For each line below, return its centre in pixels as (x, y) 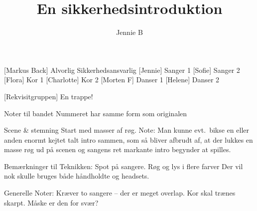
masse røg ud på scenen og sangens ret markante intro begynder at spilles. (118, 149)
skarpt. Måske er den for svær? (51, 202)
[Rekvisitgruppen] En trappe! (49, 96)
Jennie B (129, 32)
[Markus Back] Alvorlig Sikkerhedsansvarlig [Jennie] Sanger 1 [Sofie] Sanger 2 (122, 70)
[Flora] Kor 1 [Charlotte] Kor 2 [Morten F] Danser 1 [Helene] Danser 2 (112, 80)
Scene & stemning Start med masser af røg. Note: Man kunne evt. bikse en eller (127, 130)
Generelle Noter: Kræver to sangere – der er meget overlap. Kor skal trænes (120, 193)
